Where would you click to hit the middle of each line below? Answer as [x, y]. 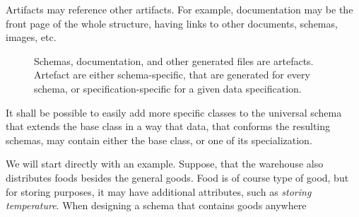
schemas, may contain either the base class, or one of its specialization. [159, 140]
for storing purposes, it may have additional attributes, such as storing [159, 191]
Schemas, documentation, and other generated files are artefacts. [174, 60]
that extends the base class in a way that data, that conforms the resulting [168, 126]
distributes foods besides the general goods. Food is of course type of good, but [177, 177]
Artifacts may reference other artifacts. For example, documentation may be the [179, 9]
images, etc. [31, 37]
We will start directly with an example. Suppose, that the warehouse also [165, 164]
